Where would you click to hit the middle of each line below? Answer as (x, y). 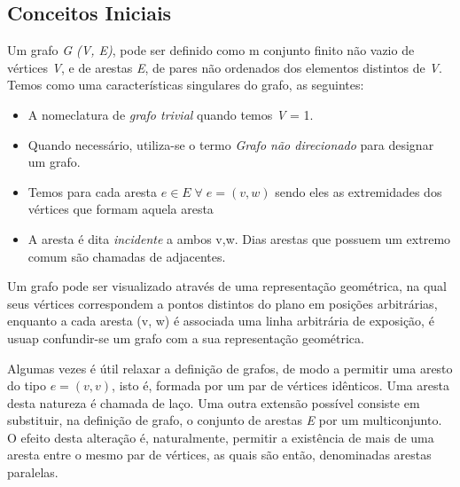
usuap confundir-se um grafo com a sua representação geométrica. (186, 338)
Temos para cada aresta (93, 191)
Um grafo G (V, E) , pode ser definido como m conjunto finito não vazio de (211, 50)
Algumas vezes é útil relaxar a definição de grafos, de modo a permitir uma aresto (230, 368)
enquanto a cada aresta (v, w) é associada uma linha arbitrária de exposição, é (221, 321)
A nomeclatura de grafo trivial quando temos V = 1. (171, 114)
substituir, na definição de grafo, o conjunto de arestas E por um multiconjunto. (225, 420)
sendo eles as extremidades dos (359, 191)
